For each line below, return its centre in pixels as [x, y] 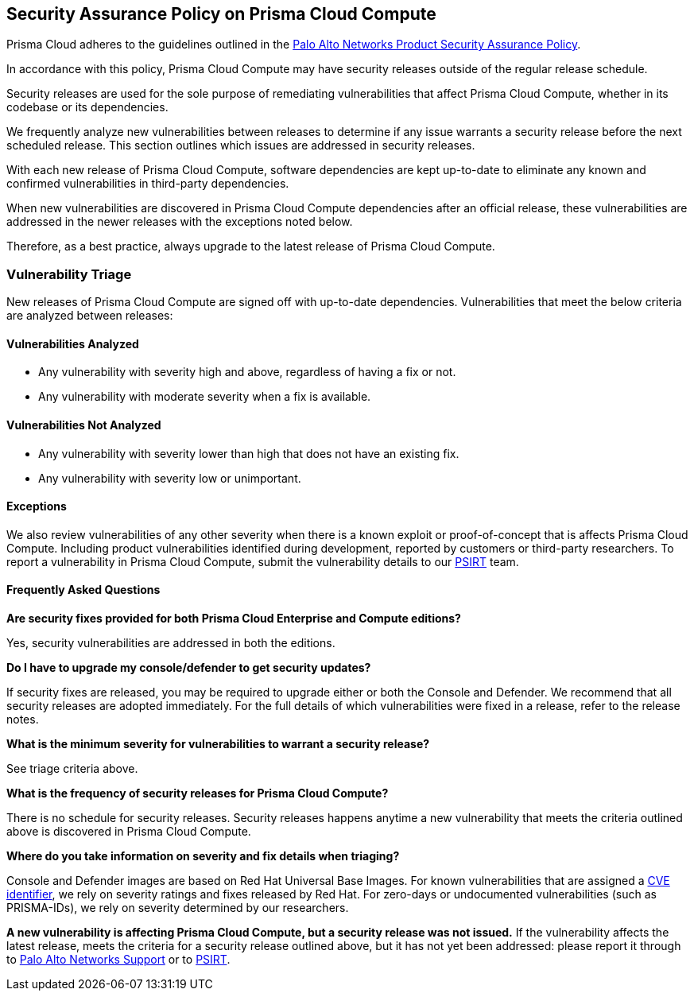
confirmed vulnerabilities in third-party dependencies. [148, 184]
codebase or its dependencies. [87, 107]
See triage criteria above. [72, 769]
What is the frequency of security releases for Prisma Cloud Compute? [198, 793]
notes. [23, 720]
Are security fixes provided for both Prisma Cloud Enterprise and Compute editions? [234, 619]
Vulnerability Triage [69, 274]
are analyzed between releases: [90, 316]
